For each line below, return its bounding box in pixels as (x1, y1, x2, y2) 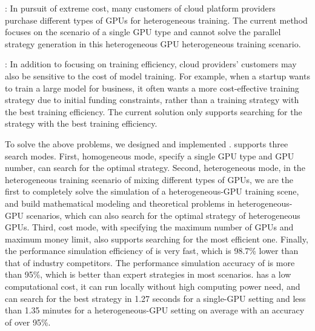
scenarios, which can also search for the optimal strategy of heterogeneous (26, 209, 300, 221)
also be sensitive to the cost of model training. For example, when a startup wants (5, 69, 310, 82)
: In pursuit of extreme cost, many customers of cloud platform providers (5, 2, 276, 14)
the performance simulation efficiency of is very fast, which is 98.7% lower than (5, 244, 299, 257)
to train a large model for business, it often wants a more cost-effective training (5, 81, 299, 94)
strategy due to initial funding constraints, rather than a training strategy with (5, 93, 299, 106)
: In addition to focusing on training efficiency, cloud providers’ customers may (5, 58, 297, 70)
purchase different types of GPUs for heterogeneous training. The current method (5, 13, 308, 26)
